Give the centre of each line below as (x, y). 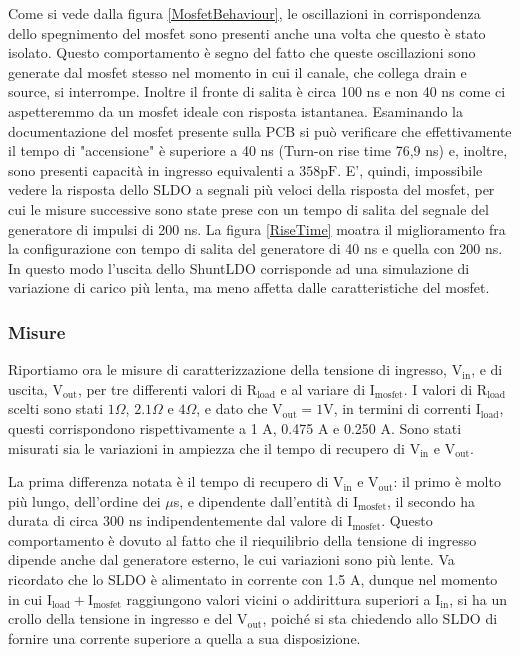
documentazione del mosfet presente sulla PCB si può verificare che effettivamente (260, 130)
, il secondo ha (431, 500)
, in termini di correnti (402, 408)
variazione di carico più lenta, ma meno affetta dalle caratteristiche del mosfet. (249, 287)
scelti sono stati (56, 408)
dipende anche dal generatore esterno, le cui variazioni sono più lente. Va (231, 559)
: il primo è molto (447, 481)
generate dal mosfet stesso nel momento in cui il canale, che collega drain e (237, 71)
